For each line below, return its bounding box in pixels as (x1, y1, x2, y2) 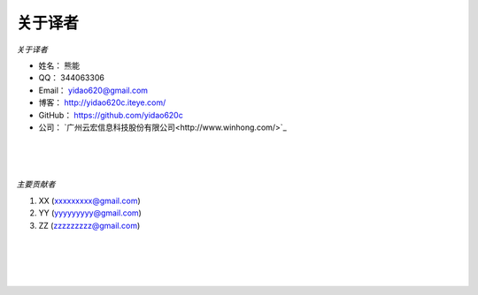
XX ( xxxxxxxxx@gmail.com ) (38, 195, 141, 206)
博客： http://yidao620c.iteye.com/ (38, 97, 166, 108)
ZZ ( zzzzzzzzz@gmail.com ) (38, 220, 141, 231)
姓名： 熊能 (38, 60, 80, 71)
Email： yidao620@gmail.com (38, 85, 149, 95)
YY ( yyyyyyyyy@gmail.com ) (38, 208, 142, 218)
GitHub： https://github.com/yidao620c (38, 110, 183, 120)
